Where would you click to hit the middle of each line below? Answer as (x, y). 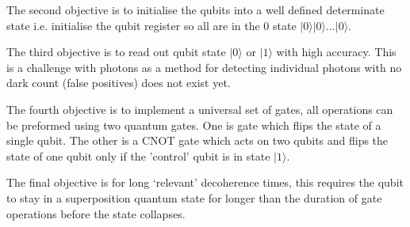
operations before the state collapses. (96, 213)
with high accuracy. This (336, 52)
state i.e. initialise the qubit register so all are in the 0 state (151, 25)
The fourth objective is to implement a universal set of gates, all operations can (200, 109)
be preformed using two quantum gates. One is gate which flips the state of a (194, 125)
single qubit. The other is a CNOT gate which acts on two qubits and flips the (197, 140)
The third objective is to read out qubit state (116, 52)
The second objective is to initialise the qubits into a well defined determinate (195, 9)
